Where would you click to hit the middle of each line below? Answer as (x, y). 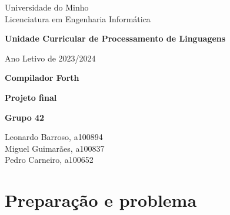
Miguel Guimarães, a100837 (55, 148)
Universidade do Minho (47, 7)
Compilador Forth (42, 78)
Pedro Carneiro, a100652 (49, 160)
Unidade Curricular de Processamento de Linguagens (115, 38)
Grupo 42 (25, 117)
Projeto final (31, 97)
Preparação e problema (101, 200)
